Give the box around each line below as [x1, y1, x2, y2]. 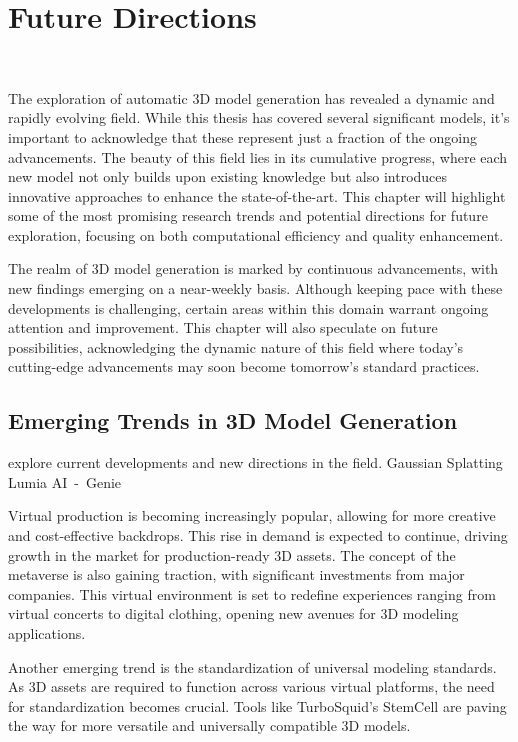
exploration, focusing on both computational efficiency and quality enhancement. [8, 224, 504, 245]
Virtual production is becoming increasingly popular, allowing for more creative [8, 505, 496, 526]
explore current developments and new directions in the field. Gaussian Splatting [8, 452, 503, 473]
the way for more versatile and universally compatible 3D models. [8, 715, 411, 736]
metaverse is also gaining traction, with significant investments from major [8, 564, 465, 585]
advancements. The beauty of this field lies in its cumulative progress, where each [8, 146, 508, 167]
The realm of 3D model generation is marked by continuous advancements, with [8, 258, 499, 279]
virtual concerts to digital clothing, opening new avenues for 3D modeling [8, 603, 459, 624]
